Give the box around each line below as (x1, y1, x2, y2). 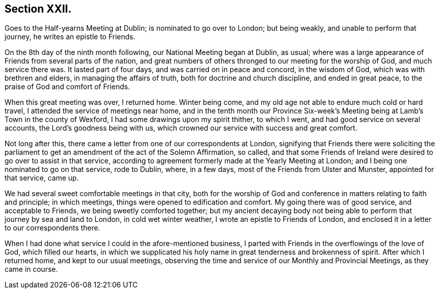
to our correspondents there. (5, 223, 100, 232)
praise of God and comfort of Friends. (5, 82, 130, 91)
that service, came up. (5, 173, 79, 183)
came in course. (5, 265, 58, 274)
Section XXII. (5, 3, 72, 15)
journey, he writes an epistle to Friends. (5, 32, 136, 41)
